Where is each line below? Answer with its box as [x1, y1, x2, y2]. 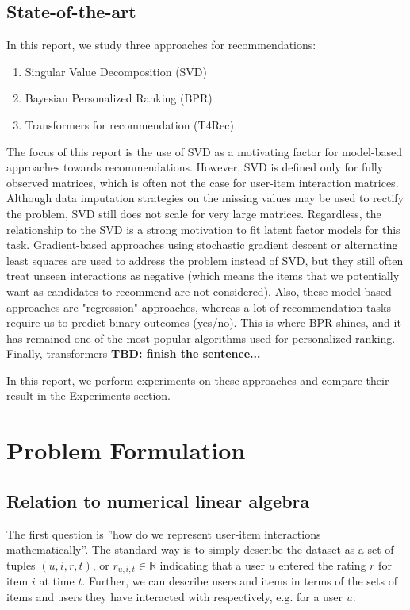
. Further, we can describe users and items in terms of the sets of [82, 573, 397, 589]
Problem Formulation [6, 434, 246, 466]
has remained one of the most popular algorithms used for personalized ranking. [6, 329, 396, 346]
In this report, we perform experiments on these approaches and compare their [6, 371, 389, 388]
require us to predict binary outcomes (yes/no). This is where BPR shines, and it [6, 314, 401, 331]
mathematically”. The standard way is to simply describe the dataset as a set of [6, 541, 394, 558]
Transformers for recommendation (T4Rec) [25, 116, 234, 132]
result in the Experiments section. [6, 387, 171, 404]
